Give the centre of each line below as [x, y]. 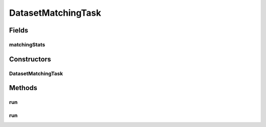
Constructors [30, 59]
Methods [23, 88]
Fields [19, 30]
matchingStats [27, 44]
